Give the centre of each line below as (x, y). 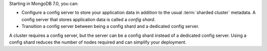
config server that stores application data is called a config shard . (89, 19)
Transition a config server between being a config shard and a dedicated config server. (111, 26)
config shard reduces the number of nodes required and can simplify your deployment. (98, 42)
